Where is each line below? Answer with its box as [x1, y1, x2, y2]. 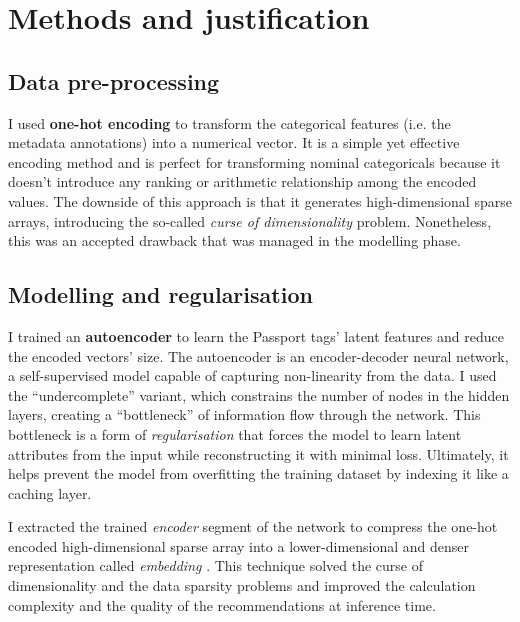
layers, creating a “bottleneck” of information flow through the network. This [8, 404, 481, 425]
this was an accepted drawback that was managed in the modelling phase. [8, 230, 461, 251]
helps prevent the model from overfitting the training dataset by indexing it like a [8, 463, 509, 484]
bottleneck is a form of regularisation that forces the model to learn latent [8, 423, 462, 444]
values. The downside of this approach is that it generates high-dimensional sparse [8, 190, 512, 211]
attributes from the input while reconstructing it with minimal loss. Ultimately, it [8, 443, 509, 464]
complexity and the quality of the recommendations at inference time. [8, 594, 436, 615]
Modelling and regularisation [8, 279, 313, 310]
